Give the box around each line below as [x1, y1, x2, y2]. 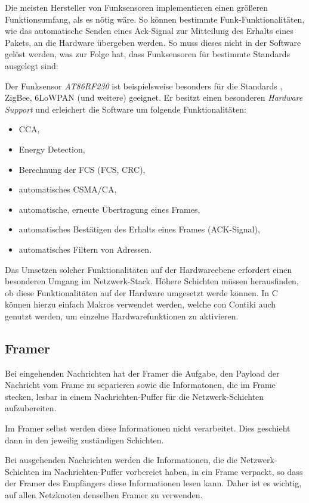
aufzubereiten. [5, 402, 57, 414]
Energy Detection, [18, 142, 85, 155]
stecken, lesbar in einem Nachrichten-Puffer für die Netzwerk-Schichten [5, 390, 264, 402]
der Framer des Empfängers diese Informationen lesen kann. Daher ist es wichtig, [5, 477, 302, 489]
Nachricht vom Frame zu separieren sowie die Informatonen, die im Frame [5, 378, 276, 391]
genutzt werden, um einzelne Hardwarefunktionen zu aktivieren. [5, 309, 239, 322]
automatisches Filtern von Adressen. [18, 243, 152, 255]
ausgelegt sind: [5, 59, 58, 72]
